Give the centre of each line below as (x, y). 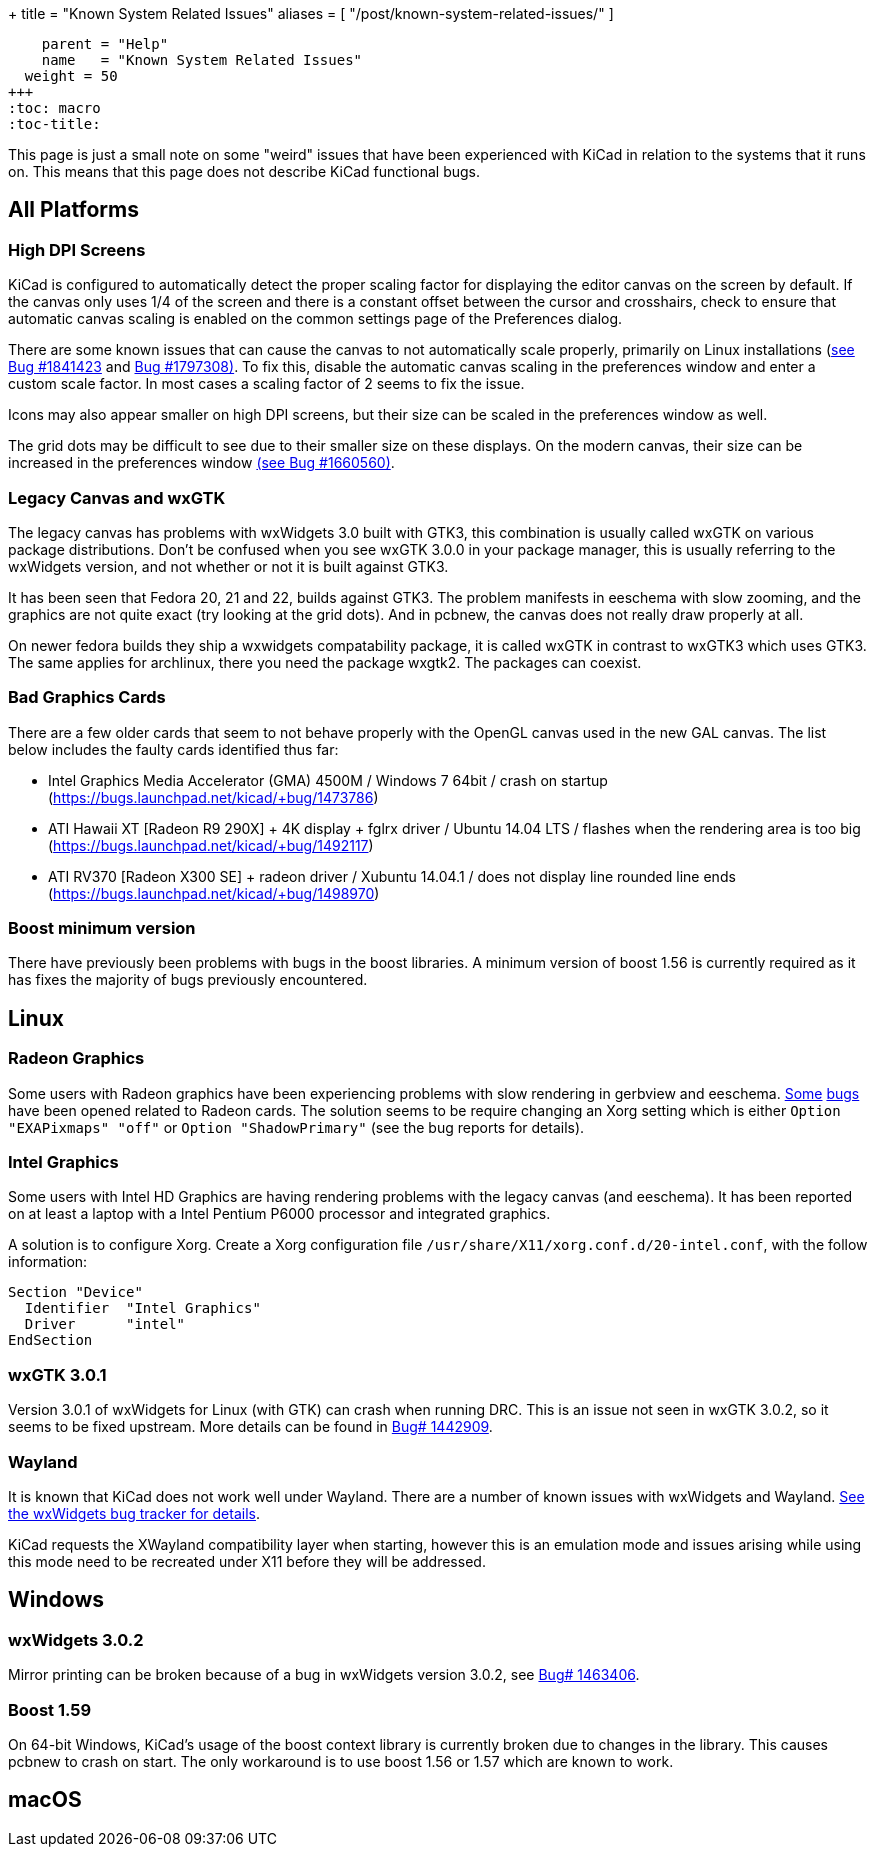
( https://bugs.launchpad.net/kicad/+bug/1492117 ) (211, 845)
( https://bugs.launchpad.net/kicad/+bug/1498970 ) (214, 893)
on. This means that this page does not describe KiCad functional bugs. (244, 171)
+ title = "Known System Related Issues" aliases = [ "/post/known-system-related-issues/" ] (311, 13)
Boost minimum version (102, 928)
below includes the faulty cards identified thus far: (173, 749)
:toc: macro (54, 108)
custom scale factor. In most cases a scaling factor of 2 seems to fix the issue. (266, 384)
